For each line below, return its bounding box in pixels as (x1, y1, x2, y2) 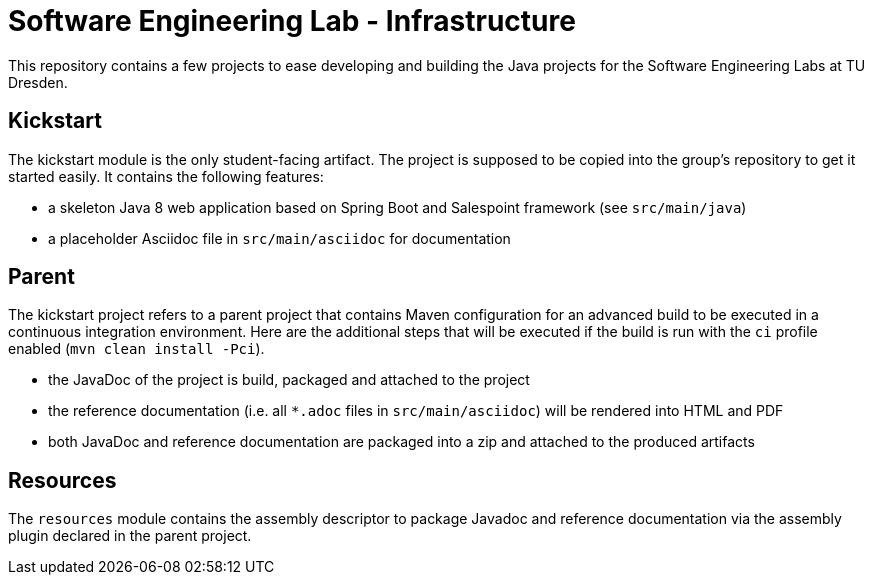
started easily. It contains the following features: (8, 167, 324, 185)
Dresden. (8, 73, 68, 91)
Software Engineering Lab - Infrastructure (8, 4, 576, 38)
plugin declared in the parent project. (8, 527, 252, 545)
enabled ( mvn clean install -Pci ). (8, 340, 265, 358)
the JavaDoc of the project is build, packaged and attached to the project (48, 371, 530, 389)
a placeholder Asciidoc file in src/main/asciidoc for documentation (48, 229, 511, 247)
